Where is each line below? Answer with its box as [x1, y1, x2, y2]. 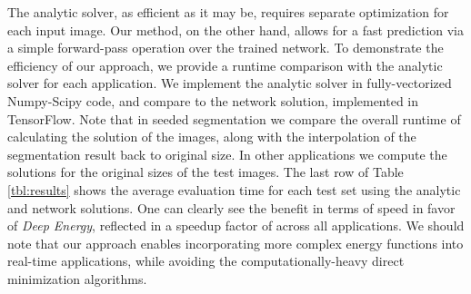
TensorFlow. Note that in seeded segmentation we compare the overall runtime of [7, 109, 461, 128]
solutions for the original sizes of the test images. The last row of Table [7, 162, 404, 181]
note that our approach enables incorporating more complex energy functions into [7, 233, 464, 252]
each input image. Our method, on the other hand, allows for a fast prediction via [7, 20, 465, 39]
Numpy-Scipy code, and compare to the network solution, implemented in [7, 91, 419, 110]
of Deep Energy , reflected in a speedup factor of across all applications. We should [7, 216, 465, 235]
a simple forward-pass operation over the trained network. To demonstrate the [7, 38, 444, 57]
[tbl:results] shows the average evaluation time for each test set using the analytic [7, 180, 461, 199]
